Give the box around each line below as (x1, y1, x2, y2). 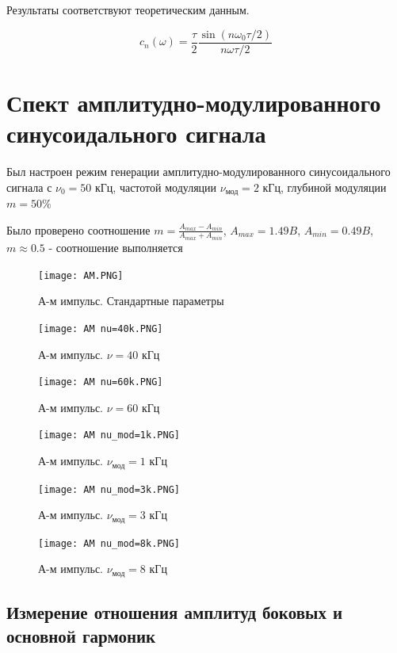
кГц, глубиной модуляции (262, 178, 387, 195)
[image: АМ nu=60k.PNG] (38, 376, 163, 388)
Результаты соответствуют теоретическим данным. (6, 2, 250, 17)
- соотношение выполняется (48, 239, 183, 256)
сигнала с (6, 178, 52, 195)
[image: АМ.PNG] (38, 269, 124, 281)
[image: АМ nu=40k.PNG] (38, 323, 163, 334)
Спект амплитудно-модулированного (6, 86, 381, 118)
